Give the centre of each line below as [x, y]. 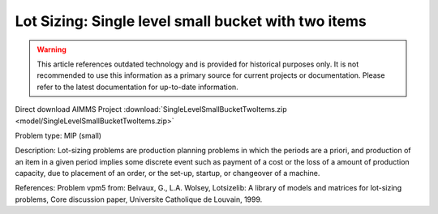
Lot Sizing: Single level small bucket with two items [191, 21]
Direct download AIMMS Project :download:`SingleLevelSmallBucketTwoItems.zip [151, 109]
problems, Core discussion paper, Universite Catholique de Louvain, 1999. [139, 199]
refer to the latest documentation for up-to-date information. [137, 87]
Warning [52, 49]
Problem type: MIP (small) [58, 135]
